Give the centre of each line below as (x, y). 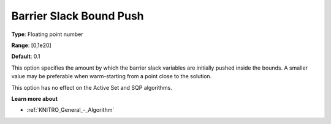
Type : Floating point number (47, 34)
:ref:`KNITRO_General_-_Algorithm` (70, 110)
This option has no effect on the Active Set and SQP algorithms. (92, 87)
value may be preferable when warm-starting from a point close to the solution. (112, 76)
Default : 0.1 (26, 57)
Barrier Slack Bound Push (78, 16)
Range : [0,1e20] (31, 45)
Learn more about (35, 98)
